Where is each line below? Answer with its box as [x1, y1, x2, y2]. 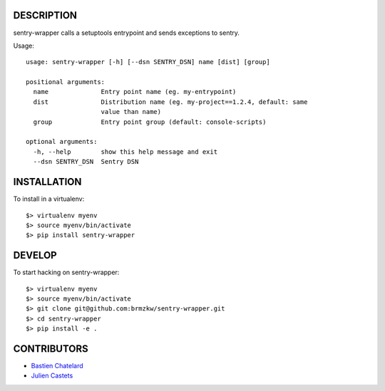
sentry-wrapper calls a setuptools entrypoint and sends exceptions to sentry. [13, 28, 240, 37]
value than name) [101, 108, 162, 116]
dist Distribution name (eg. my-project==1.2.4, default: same [33, 98, 308, 106]
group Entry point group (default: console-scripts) [33, 118, 267, 126]
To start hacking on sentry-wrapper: [13, 268, 120, 277]
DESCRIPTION [13, 9, 78, 21]
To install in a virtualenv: [13, 194, 85, 203]
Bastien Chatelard [31, 362, 83, 370]
